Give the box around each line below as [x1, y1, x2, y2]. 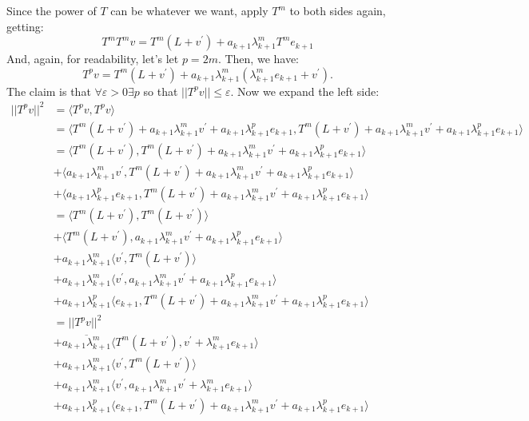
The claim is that [6, 82, 91, 99]
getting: [6, 18, 44, 34]
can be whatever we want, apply [110, 2, 268, 18]
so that [143, 82, 178, 99]
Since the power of [6, 2, 97, 18]
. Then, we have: [217, 50, 300, 67]
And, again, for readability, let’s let [6, 50, 179, 67]
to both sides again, [289, 2, 386, 18]
